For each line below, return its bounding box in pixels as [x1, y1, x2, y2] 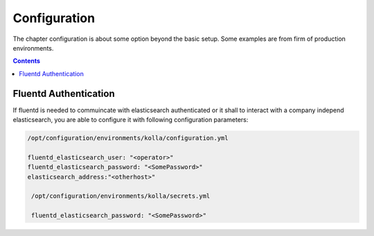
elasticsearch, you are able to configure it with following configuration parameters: [12, 116, 249, 124]
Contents [12, 57, 41, 65]
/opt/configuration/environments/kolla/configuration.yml [27, 134, 229, 142]
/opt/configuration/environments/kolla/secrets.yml [31, 192, 211, 200]
